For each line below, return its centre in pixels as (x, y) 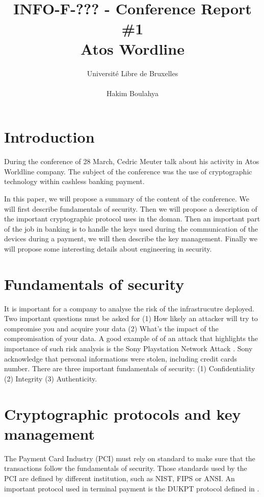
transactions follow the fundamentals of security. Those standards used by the (126, 468)
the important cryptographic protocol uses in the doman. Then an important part (132, 219)
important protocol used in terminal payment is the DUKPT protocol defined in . (132, 488)
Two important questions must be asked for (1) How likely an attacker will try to (131, 318)
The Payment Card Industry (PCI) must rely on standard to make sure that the (130, 458)
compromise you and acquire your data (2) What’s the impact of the (111, 328)
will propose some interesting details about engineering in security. (108, 248)
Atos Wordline (133, 48)
